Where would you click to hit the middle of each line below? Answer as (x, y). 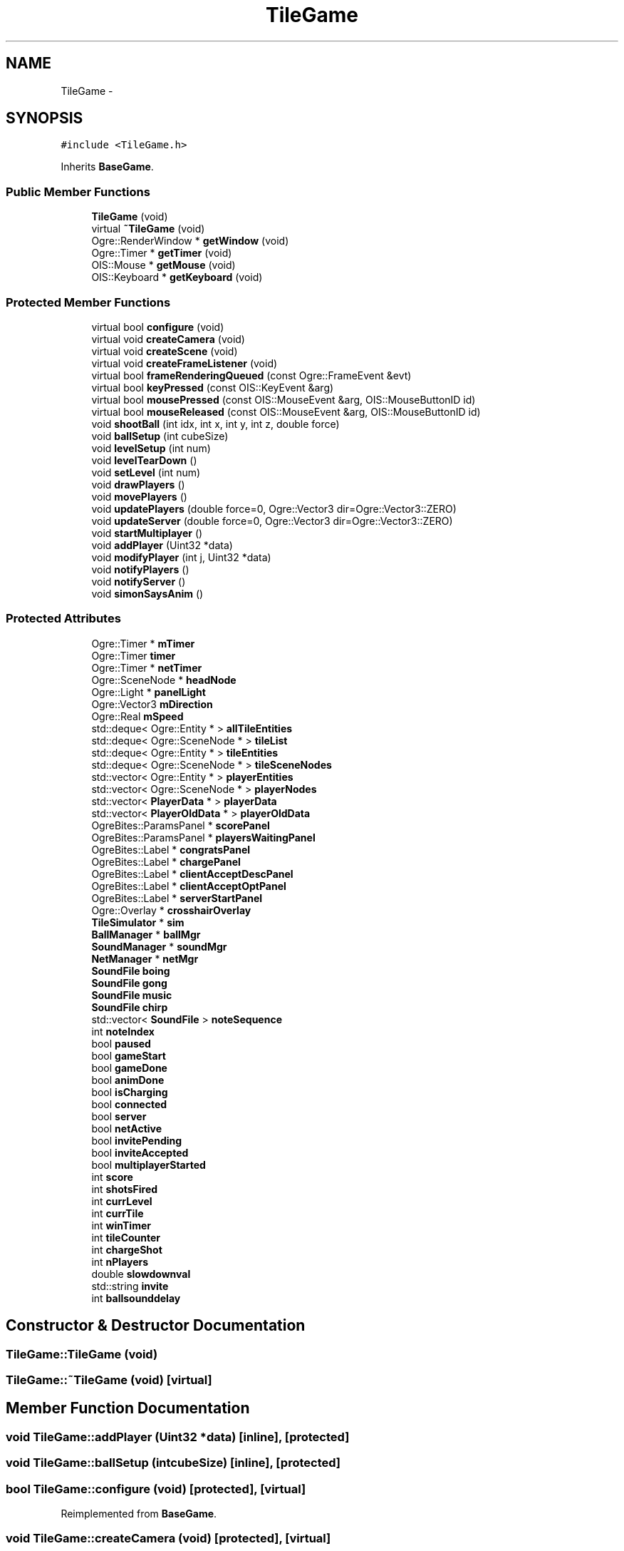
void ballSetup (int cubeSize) (160, 436)
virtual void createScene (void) (165, 351)
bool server (119, 1116)
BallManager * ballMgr (146, 934)
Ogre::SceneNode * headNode (164, 680)
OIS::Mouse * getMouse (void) (163, 265)
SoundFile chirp (130, 1007)
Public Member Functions (78, 191)
